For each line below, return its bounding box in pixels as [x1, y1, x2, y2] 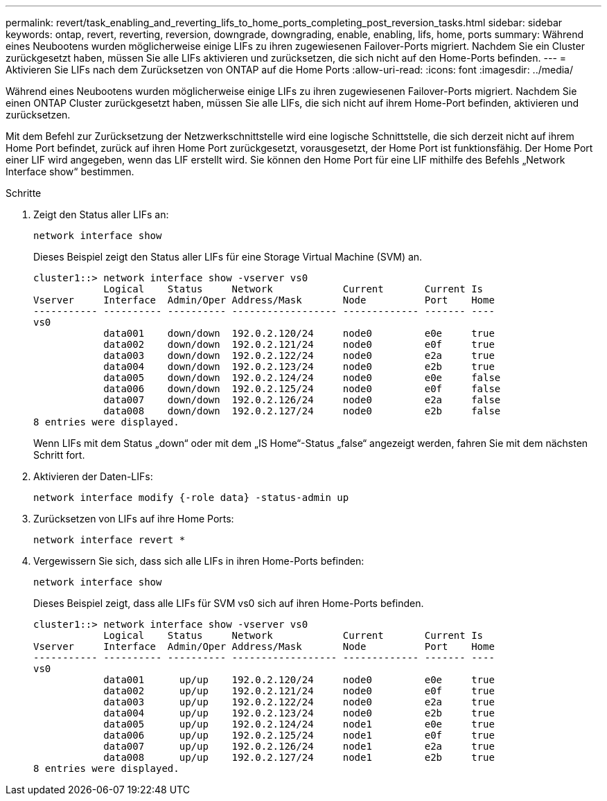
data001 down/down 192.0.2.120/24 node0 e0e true [103, 328, 495, 339]
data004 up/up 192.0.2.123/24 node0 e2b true [103, 707, 495, 719]
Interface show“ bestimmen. [6, 166, 134, 177]
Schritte [6, 187, 42, 199]
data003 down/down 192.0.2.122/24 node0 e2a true [103, 350, 495, 361]
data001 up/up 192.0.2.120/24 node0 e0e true [103, 674, 495, 685]
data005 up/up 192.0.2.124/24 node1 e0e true [103, 719, 495, 730]
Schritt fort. [33, 449, 85, 461]
